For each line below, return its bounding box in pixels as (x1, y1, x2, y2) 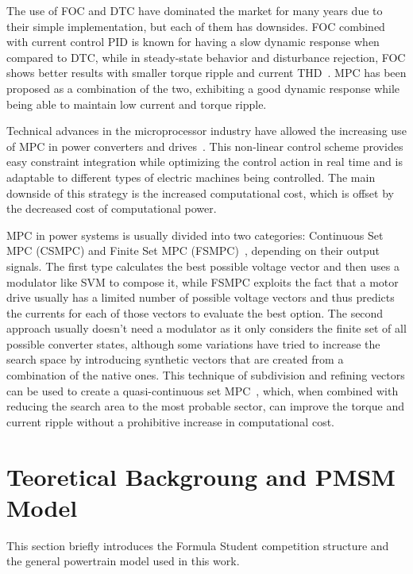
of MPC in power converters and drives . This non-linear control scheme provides (6, 137, 403, 154)
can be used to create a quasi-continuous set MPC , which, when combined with (6, 382, 399, 399)
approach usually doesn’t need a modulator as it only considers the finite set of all (6, 320, 407, 337)
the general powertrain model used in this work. (6, 553, 240, 569)
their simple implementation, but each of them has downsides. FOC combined (6, 17, 385, 34)
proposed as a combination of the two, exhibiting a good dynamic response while (6, 79, 400, 96)
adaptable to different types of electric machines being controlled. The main (6, 168, 376, 185)
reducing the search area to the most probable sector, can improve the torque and (6, 398, 404, 414)
